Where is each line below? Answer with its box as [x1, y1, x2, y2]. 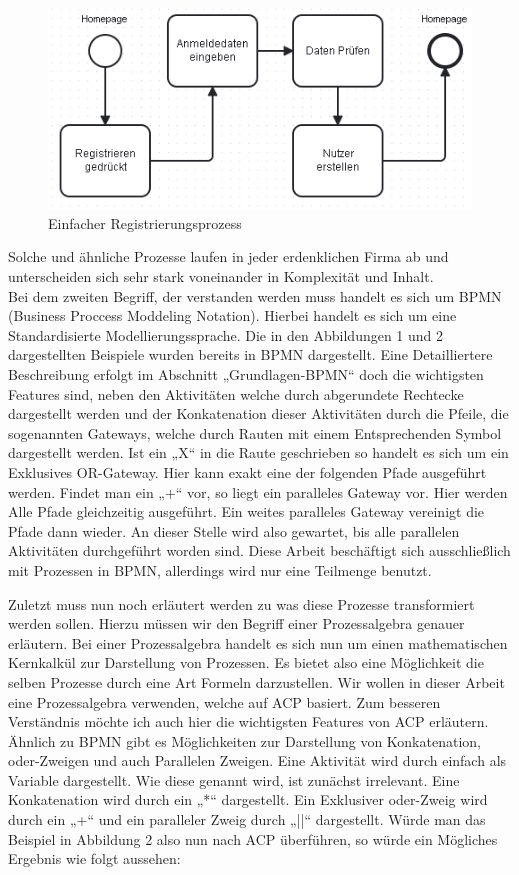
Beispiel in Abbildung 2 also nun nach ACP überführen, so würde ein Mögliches [8, 828, 498, 849]
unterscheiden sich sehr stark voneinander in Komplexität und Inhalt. [8, 266, 434, 287]
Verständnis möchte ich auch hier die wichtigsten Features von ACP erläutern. [8, 711, 489, 732]
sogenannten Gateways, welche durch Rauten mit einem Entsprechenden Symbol [8, 422, 502, 443]
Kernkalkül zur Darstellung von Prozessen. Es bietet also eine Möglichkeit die [8, 652, 484, 673]
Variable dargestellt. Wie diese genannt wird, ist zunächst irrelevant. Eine [8, 769, 460, 790]
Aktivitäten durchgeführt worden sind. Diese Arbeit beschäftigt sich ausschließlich [8, 540, 511, 561]
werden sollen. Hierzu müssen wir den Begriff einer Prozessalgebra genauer [8, 613, 465, 634]
